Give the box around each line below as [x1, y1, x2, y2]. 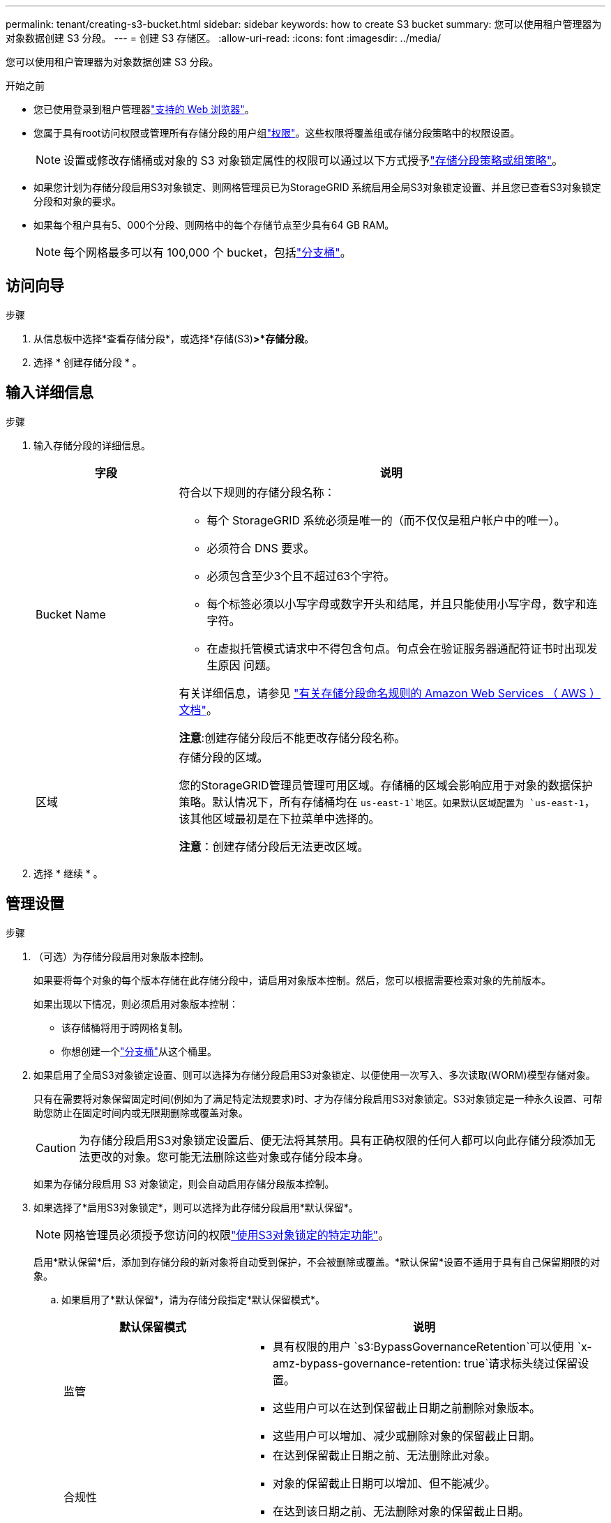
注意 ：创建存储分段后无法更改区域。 [179, 839, 369, 854]
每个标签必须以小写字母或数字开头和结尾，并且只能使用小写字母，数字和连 [206, 596, 598, 611]
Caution [36, 1140, 77, 1155]
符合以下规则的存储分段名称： [179, 485, 335, 499]
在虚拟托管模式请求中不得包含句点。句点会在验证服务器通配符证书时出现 [206, 641, 587, 656]
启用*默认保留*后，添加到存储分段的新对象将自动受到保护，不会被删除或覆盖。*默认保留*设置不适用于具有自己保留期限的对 [33, 1255, 601, 1268]
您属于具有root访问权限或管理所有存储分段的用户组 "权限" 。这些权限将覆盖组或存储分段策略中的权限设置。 [33, 127, 520, 139]
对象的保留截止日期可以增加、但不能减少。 [272, 1476, 496, 1490]
